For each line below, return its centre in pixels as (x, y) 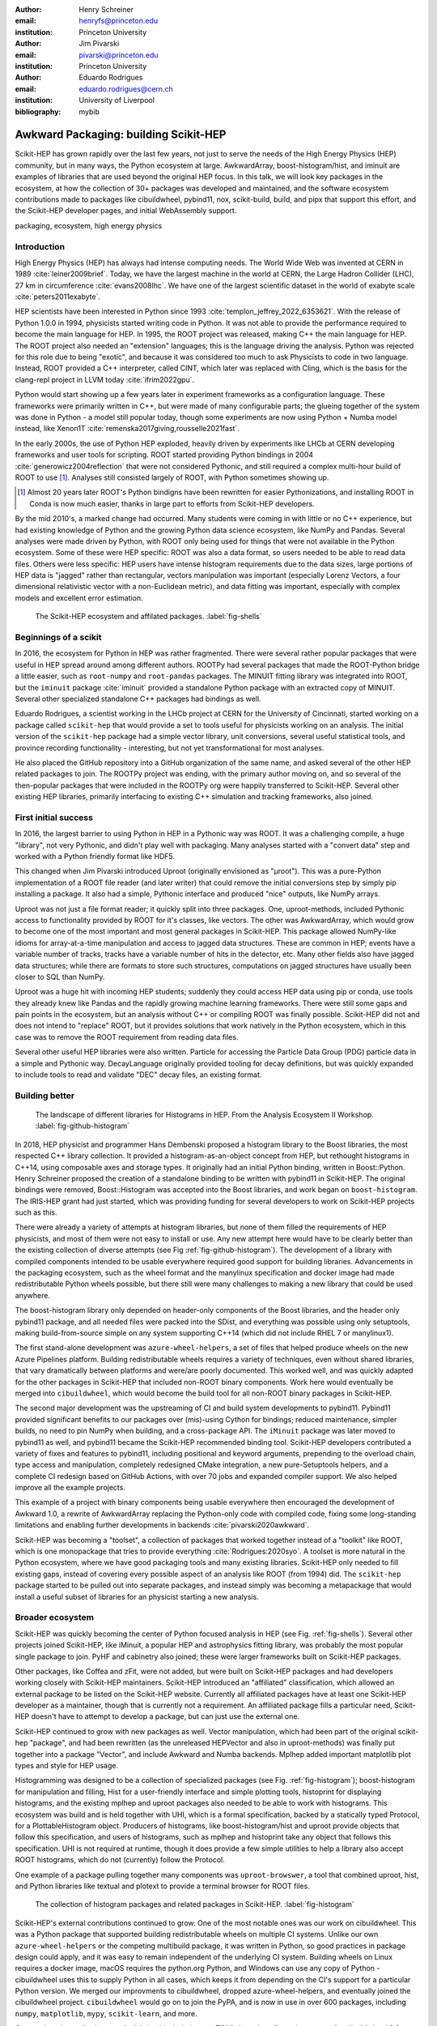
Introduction (40, 246)
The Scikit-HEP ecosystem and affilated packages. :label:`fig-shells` (148, 617)
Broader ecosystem (55, 1618)
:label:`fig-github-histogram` (83, 1126)
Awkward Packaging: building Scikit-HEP (121, 135)
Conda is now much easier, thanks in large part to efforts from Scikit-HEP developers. (172, 503)
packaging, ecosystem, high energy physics (89, 225)
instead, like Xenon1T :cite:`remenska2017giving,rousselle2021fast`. (127, 429)
